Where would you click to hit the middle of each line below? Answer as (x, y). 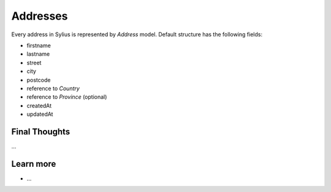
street (34, 63)
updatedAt (40, 114)
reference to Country (53, 88)
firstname (39, 45)
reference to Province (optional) (67, 97)
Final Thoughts (41, 132)
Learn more (34, 163)
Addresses (40, 16)
